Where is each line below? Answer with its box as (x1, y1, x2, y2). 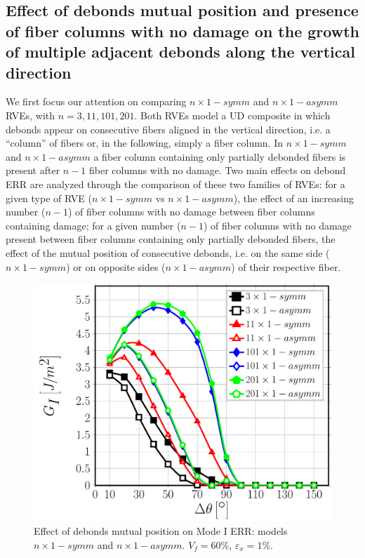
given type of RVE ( (6, 190, 92, 205)
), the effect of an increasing (233, 190, 354, 205)
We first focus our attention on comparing (6, 94, 187, 109)
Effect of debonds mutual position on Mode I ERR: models (34, 523, 288, 538)
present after (6, 163, 60, 178)
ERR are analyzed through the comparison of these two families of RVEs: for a (6, 176, 345, 191)
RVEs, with (6, 107, 55, 122)
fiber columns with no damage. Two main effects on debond (89, 163, 346, 178)
